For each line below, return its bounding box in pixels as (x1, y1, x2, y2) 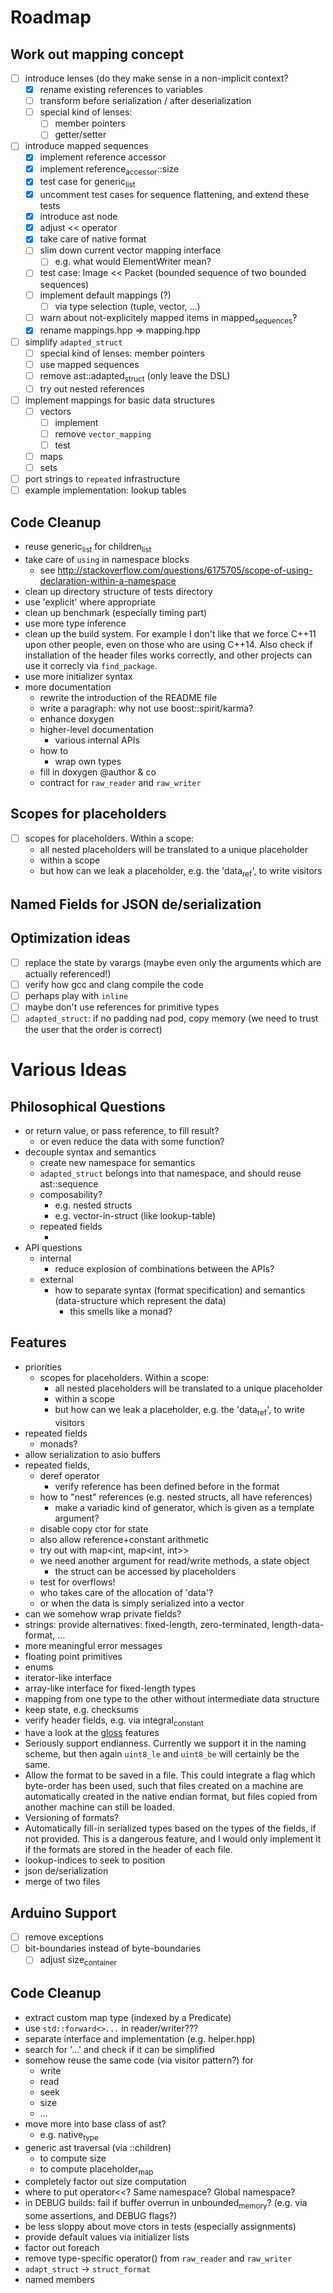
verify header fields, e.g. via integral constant (24, 1714, 204, 1728)
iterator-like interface (24, 1671, 112, 1683)
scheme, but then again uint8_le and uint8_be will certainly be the (24, 1748, 300, 1760)
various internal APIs (54, 734, 140, 746)
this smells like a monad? (69, 1305, 173, 1317)
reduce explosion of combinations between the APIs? (54, 1262, 275, 1275)
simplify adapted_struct (24, 336, 123, 348)
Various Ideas (10, 1059, 127, 1081)
